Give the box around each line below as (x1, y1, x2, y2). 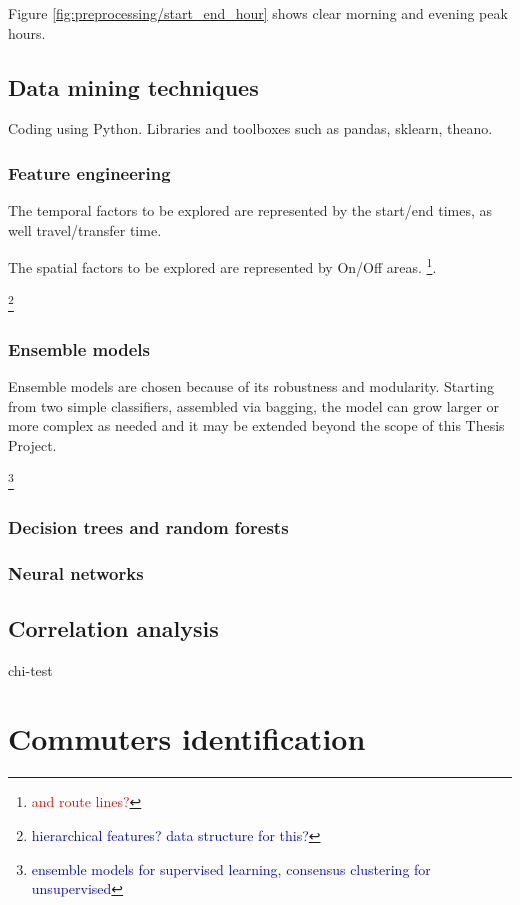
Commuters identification (8, 718, 366, 759)
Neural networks (8, 560, 144, 585)
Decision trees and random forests (8, 514, 289, 539)
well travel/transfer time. (8, 219, 162, 240)
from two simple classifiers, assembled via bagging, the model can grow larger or (8, 395, 500, 416)
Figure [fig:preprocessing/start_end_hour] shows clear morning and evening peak (8, 3, 508, 23)
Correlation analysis (8, 612, 219, 643)
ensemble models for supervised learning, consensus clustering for (31, 858, 431, 879)
